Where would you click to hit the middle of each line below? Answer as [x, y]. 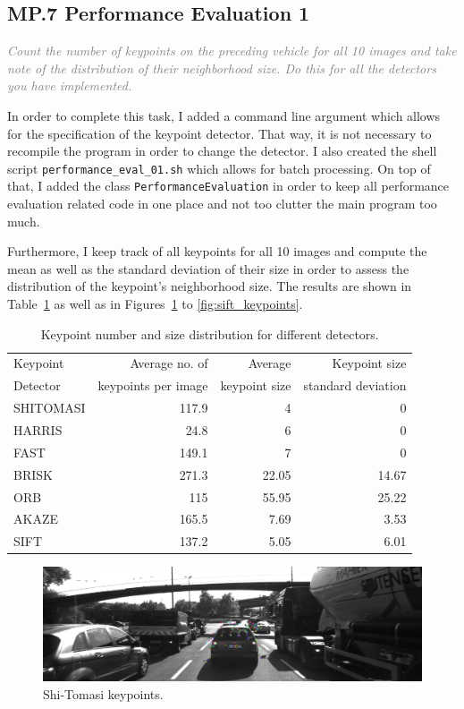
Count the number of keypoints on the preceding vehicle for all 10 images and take [232, 51]
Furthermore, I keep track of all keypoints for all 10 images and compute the [217, 251]
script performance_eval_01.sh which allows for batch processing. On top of [219, 168]
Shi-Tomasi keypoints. [103, 693]
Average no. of [169, 363]
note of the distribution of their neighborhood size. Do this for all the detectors [222, 68]
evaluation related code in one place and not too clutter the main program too [222, 204]
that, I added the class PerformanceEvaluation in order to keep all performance [228, 186]
